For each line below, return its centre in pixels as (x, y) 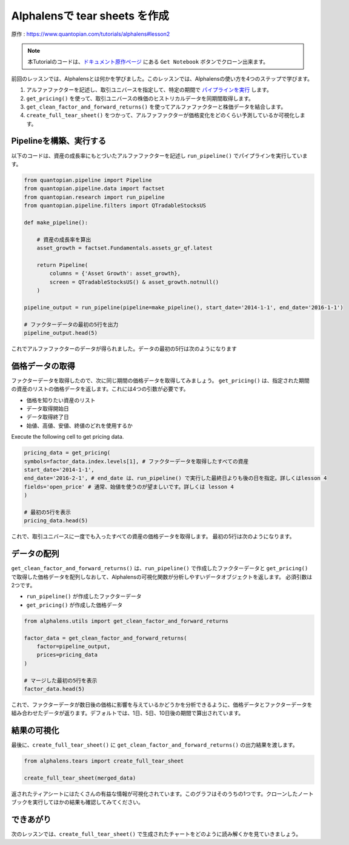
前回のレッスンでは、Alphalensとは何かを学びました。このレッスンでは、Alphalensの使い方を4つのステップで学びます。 (162, 78)
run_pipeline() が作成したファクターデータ (84, 596)
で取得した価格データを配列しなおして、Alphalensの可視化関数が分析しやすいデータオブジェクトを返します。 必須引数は (162, 577)
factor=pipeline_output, (74, 646)
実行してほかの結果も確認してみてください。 (88, 802)
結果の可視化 (35, 731)
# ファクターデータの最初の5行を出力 (71, 324)
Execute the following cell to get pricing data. (68, 437)
